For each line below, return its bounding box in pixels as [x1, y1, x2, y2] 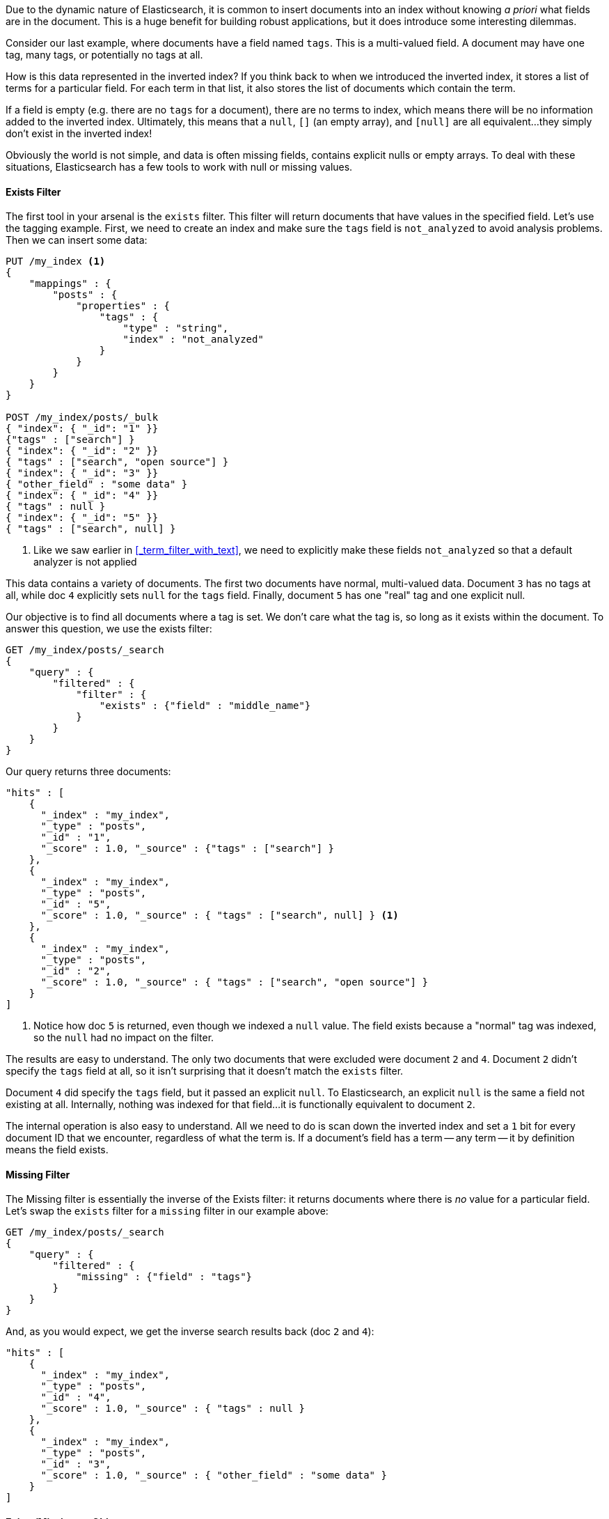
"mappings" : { [29, 278, 111, 290]
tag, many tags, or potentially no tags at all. [6, 49, 203, 61]
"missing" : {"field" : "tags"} [76, 1271, 253, 1283]
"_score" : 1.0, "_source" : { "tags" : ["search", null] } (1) [40, 910, 399, 921]
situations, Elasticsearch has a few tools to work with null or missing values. [6, 161, 353, 173]
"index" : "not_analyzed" [122, 334, 264, 345]
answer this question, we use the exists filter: [6, 623, 212, 635]
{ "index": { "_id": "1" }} [6, 423, 159, 435]
